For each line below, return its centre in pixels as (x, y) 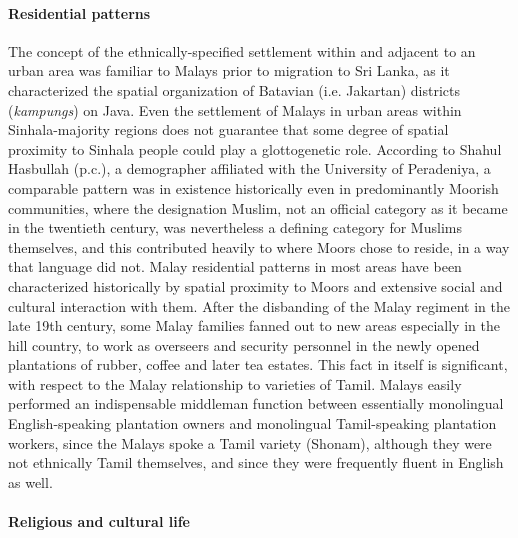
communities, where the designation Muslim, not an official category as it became (258, 207)
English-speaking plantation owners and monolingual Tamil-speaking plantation (252, 423)
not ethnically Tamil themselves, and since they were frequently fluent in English (256, 462)
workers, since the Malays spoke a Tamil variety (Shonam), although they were (250, 442)
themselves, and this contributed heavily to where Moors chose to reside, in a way (259, 246)
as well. (30, 481)
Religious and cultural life (99, 521)
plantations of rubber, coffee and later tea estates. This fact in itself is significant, (258, 364)
